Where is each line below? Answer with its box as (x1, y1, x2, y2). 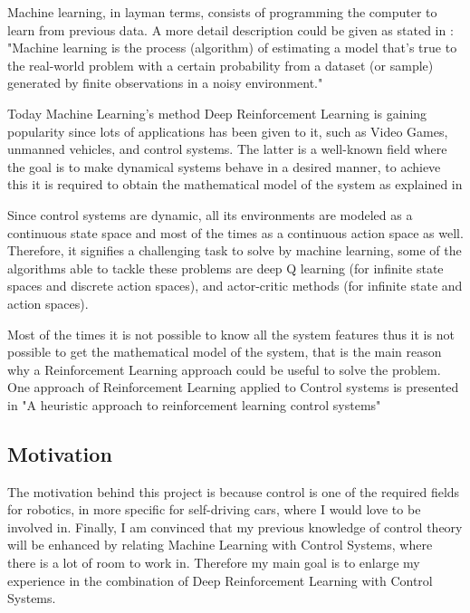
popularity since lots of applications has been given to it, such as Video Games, (7, 121, 448, 140)
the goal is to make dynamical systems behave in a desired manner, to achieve (7, 157, 441, 176)
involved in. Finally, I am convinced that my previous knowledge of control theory (7, 517, 463, 536)
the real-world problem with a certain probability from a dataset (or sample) (7, 55, 434, 74)
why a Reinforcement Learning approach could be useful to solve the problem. (7, 359, 441, 378)
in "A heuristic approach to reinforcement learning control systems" (7, 395, 381, 414)
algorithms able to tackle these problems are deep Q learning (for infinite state (7, 258, 444, 277)
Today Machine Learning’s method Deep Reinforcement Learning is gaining (7, 103, 427, 122)
